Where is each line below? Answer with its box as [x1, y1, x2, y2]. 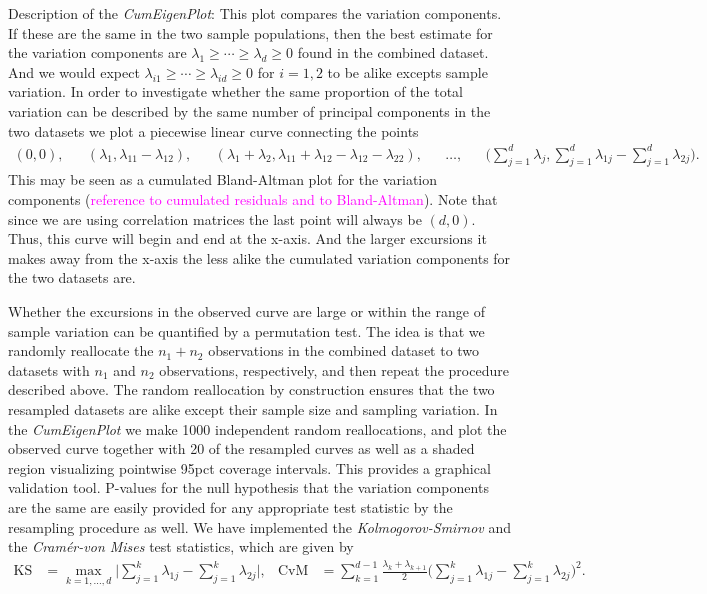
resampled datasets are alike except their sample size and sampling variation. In [8, 399, 498, 420]
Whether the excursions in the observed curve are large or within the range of [8, 301, 485, 322]
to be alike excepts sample [327, 61, 488, 82]
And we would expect [8, 61, 140, 82]
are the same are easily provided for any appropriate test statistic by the [8, 496, 453, 517]
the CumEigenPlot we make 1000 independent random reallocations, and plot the [8, 418, 507, 439]
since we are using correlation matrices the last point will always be [8, 208, 422, 229]
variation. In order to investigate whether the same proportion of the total [8, 81, 464, 102]
